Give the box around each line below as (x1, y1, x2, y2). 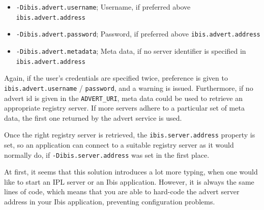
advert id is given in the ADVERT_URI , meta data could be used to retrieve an (4, 92, 243, 103)
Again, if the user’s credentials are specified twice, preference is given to (4, 73, 228, 83)
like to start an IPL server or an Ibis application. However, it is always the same (4, 176, 254, 187)
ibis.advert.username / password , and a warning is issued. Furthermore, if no (4, 82, 253, 93)
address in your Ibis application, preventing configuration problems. (4, 196, 215, 207)
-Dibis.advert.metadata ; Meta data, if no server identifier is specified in (16, 45, 246, 56)
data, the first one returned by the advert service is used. (4, 112, 182, 123)
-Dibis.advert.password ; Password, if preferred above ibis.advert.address (16, 28, 260, 39)
